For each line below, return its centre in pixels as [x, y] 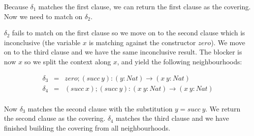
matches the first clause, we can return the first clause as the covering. [145, 6]
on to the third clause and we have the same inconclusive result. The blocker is [123, 52]
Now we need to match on [43, 16]
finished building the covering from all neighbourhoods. [87, 127]
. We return [223, 108]
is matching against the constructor [142, 42]
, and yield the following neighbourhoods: [180, 61]
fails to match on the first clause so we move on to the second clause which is [128, 33]
